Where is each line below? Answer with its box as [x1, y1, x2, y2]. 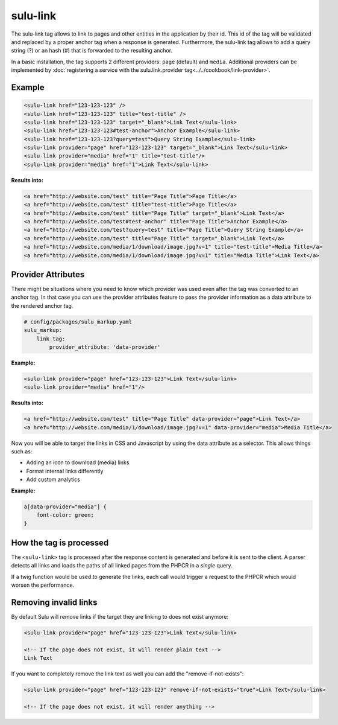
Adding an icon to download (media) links [26, 459, 130, 466]
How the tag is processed [11, 537, 109, 548]
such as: [11, 448, 33, 455]
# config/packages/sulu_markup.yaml [23, 318, 133, 325]
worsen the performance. [11, 581, 75, 589]
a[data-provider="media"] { [23, 503, 107, 510]
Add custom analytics [26, 476, 81, 483]
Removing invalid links [11, 597, 98, 607]
